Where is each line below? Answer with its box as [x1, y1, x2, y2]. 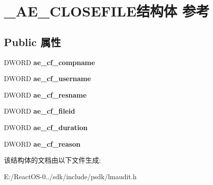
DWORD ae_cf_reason [4, 138, 81, 149]
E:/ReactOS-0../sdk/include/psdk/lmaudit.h [4, 171, 137, 181]
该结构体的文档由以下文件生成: [4, 155, 101, 165]
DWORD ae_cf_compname [4, 57, 95, 67]
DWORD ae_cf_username [4, 73, 91, 84]
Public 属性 [4, 34, 61, 49]
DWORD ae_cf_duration [4, 122, 88, 132]
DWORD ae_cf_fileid [4, 106, 75, 116]
